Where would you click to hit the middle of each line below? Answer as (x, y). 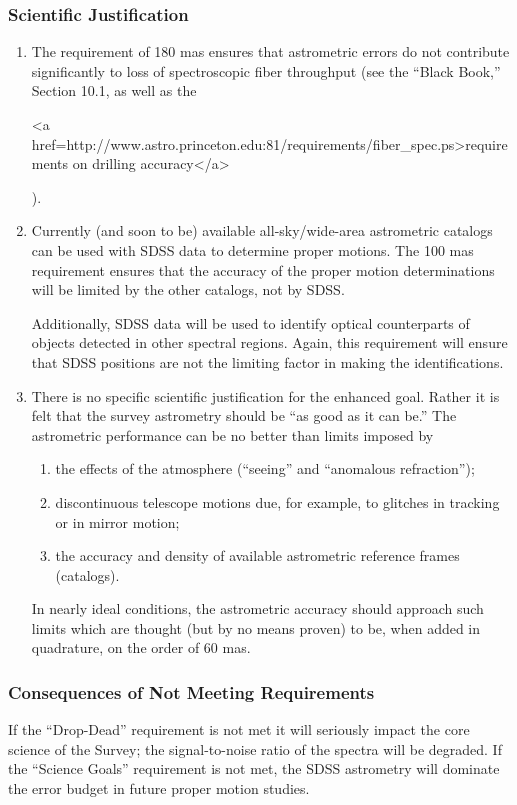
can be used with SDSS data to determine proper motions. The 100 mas (252, 249)
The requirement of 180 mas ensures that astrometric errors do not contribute (270, 51)
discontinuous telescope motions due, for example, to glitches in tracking (277, 501)
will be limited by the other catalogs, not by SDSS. (188, 289)
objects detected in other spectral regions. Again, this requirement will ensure (269, 342)
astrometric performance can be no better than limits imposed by (232, 434)
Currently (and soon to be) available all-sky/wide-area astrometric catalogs (262, 230)
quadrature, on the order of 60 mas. (141, 647)
